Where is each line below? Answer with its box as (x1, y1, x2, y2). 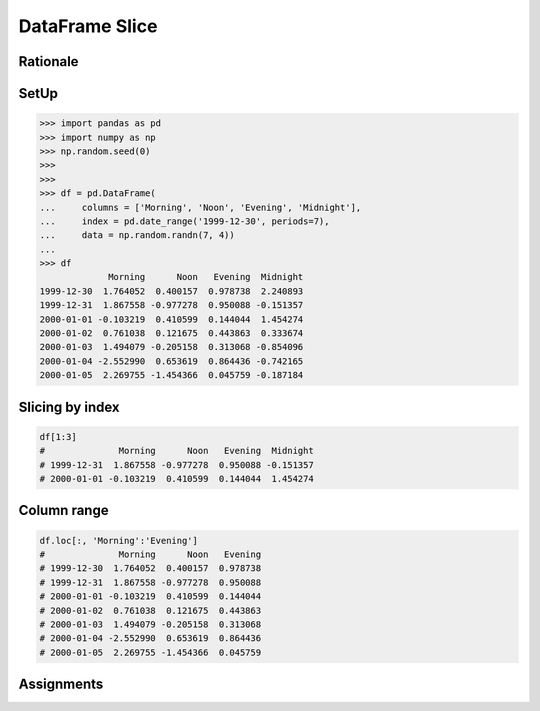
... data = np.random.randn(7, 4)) (39, 230, 235, 241)
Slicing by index (18, 398, 120, 415)
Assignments (18, 676, 104, 693)
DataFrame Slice (18, 15, 158, 37)
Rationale (18, 53, 79, 70)
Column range (18, 502, 109, 519)
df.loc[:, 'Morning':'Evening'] (39, 535, 199, 546)
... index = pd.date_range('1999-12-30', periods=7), (39, 215, 330, 227)
